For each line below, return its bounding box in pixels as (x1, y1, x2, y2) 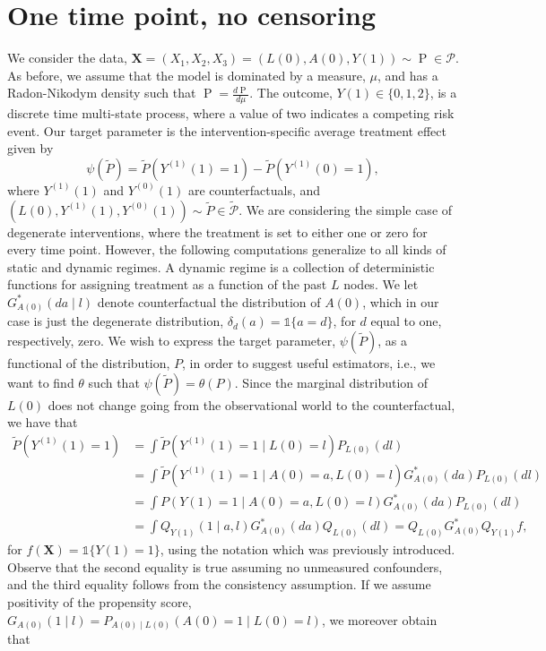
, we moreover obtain (321, 610, 438, 629)
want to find (7, 373, 74, 391)
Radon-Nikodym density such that (7, 83, 196, 102)
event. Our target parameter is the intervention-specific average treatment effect (7, 121, 446, 140)
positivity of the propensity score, (7, 593, 192, 612)
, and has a (377, 65, 438, 84)
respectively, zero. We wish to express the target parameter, (7, 331, 336, 349)
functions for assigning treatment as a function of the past (7, 275, 327, 294)
